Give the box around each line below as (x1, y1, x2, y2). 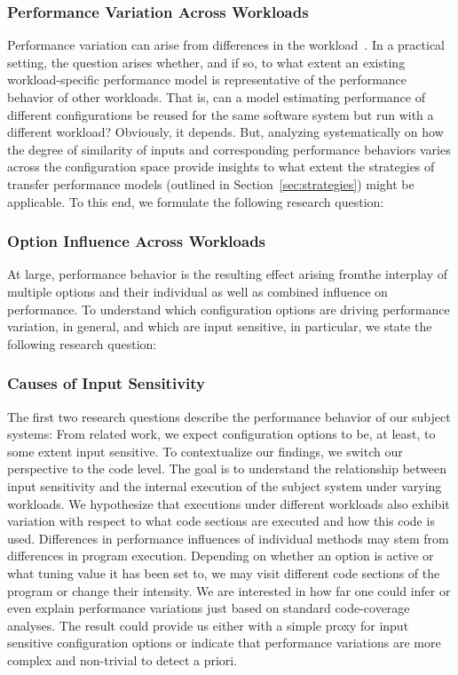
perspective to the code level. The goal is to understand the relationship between (7, 459, 447, 478)
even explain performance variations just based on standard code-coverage (7, 599, 410, 617)
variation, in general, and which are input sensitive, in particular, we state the (7, 317, 432, 336)
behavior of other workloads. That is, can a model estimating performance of (7, 88, 425, 106)
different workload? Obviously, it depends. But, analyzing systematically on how (7, 123, 444, 141)
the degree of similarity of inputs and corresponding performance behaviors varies (7, 139, 451, 158)
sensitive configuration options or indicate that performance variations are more (7, 633, 441, 652)
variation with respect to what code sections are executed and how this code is (7, 512, 435, 530)
